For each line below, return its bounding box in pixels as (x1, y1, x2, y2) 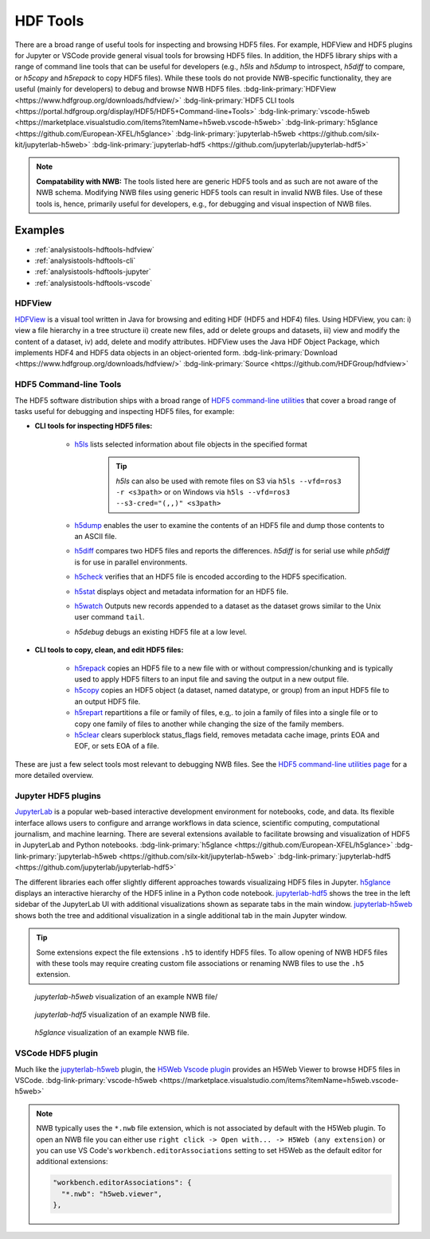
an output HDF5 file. (74, 697, 141, 706)
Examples (14, 224, 65, 237)
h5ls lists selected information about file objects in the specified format (74, 439, 308, 449)
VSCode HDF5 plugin (14, 1048, 99, 1059)
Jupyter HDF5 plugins (14, 790, 101, 801)
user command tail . (74, 612, 145, 622)
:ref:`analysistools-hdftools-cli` (34, 256, 136, 265)
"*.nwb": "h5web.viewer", (61, 1189, 162, 1198)
